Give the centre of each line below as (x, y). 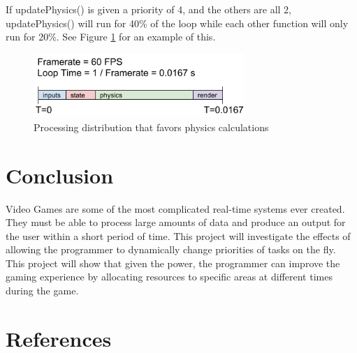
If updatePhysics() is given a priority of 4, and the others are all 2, (149, 9)
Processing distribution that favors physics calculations (151, 127)
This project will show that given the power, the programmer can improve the (173, 263)
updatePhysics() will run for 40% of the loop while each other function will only (177, 23)
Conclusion (60, 175)
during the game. (42, 291)
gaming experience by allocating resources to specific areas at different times (169, 277)
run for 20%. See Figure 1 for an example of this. (111, 37)
